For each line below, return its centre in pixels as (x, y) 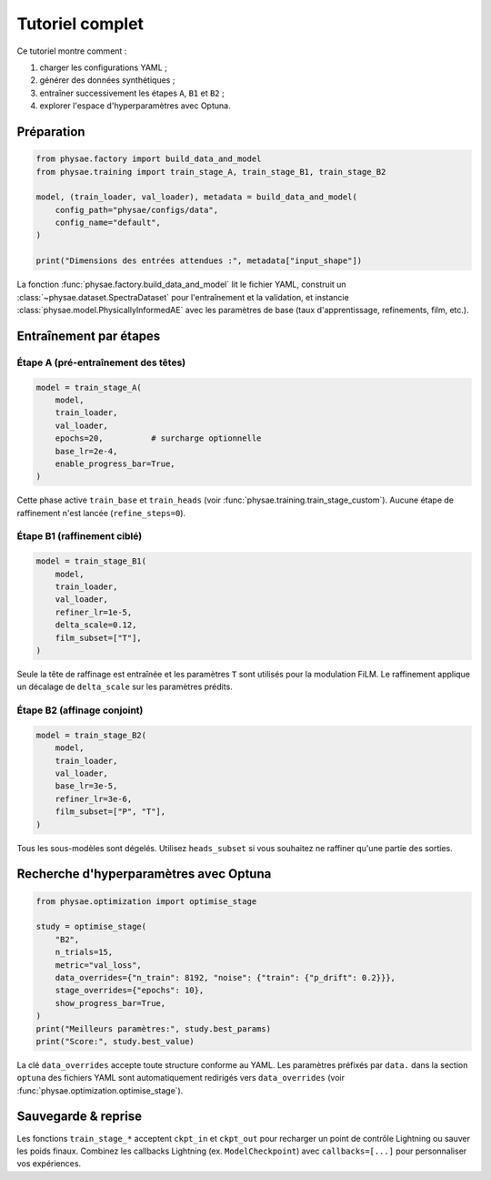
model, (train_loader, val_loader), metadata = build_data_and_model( (197, 197)
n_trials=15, (84, 952)
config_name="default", (108, 223)
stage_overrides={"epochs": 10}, (130, 991)
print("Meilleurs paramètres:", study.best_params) (154, 1028)
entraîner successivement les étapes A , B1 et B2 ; (132, 93)
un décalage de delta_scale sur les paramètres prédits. (125, 687)
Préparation (51, 132)
